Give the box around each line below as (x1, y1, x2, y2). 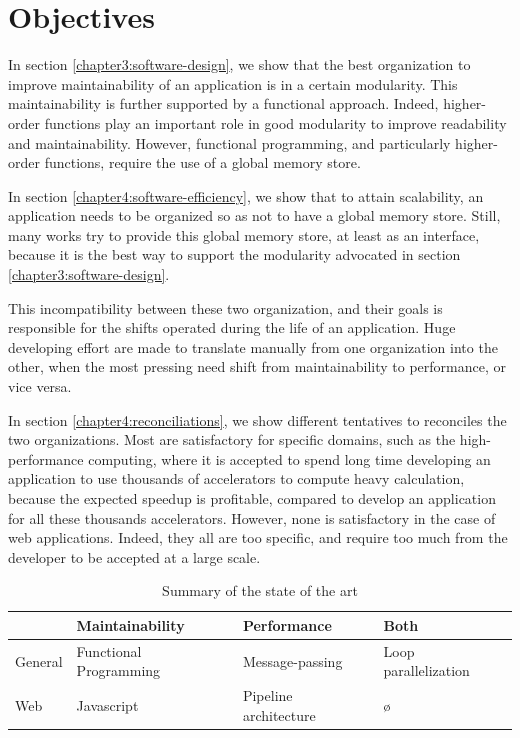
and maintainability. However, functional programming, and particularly (8, 132, 451, 153)
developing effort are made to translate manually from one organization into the (8, 336, 498, 357)
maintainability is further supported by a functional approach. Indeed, (8, 93, 439, 114)
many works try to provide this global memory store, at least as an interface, (8, 224, 480, 245)
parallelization (383, 660, 470, 681)
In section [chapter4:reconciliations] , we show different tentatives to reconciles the (8, 409, 507, 430)
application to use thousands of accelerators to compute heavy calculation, (8, 468, 465, 489)
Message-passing (242, 650, 343, 671)
